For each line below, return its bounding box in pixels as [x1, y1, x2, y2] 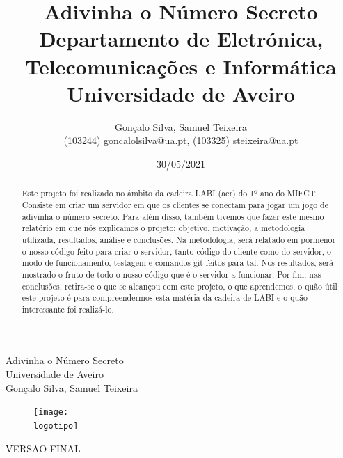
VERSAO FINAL [6, 441, 81, 455]
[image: [33, 407, 69, 418]
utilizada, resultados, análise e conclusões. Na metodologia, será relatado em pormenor [22, 233, 336, 245]
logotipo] [33, 420, 79, 431]
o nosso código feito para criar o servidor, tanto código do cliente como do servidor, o [22, 245, 331, 257]
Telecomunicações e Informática [25, 52, 337, 80]
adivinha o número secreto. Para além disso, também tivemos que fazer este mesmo [22, 210, 324, 222]
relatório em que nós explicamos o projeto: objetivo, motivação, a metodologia [22, 222, 305, 234]
